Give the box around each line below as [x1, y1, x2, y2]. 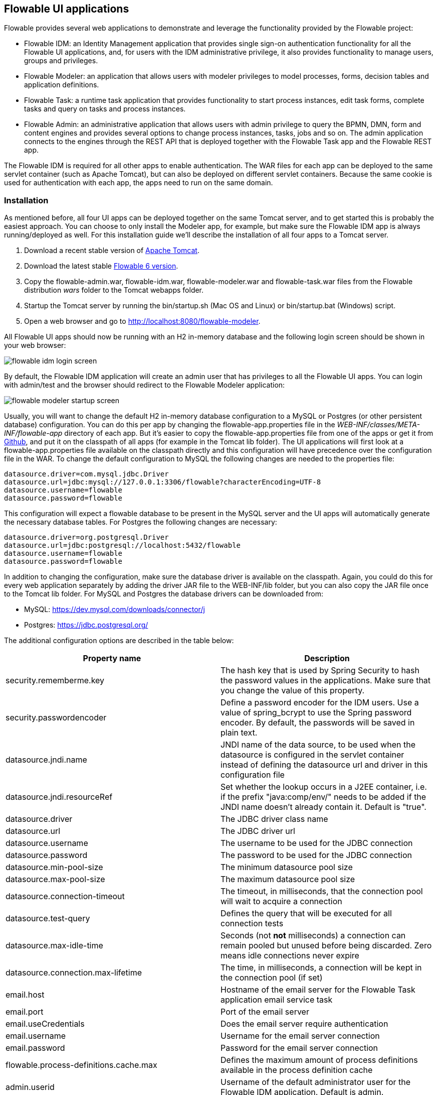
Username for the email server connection [221, 1031, 380, 1041]
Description [304, 653, 350, 664]
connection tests [221, 918, 284, 929]
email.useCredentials [6, 1019, 85, 1029]
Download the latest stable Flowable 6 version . [24, 262, 178, 271]
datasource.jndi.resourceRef [6, 792, 113, 802]
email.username [6, 1031, 66, 1041]
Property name [83, 653, 141, 664]
